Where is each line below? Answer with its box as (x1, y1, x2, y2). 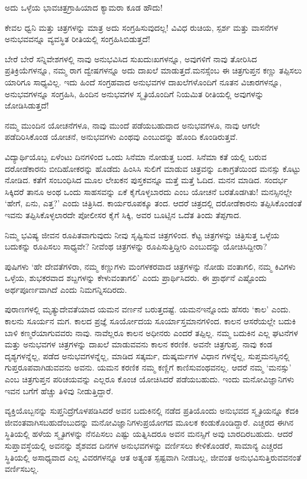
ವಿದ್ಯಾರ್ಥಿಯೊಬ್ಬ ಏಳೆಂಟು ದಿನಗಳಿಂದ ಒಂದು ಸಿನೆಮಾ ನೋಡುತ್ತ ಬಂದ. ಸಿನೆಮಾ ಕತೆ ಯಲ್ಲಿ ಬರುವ (5, 150, 267, 162)
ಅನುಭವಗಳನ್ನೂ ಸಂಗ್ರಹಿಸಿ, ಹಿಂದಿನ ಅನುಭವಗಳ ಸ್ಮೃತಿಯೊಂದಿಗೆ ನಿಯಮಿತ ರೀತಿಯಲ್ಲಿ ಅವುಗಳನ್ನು (5, 87, 264, 100)
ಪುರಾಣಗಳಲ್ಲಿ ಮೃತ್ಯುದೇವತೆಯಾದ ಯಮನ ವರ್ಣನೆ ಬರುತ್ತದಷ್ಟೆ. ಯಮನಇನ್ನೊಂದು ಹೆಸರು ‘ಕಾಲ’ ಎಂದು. (5, 303, 291, 315)
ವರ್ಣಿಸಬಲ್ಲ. (5, 462, 39, 475)
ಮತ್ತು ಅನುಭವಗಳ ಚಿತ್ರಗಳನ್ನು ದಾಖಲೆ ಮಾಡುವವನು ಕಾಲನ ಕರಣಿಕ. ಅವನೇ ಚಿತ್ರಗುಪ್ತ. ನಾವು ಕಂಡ (5, 338, 273, 350)
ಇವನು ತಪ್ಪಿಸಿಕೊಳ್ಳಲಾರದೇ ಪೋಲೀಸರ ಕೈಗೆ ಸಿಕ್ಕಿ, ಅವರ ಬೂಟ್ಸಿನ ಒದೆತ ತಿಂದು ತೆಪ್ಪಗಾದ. (5, 208, 241, 221)
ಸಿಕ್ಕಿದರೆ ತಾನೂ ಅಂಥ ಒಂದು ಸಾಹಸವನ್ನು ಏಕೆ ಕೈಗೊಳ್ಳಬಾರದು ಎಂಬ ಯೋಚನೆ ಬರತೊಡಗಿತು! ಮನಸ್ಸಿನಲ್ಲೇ (5, 185, 292, 197)
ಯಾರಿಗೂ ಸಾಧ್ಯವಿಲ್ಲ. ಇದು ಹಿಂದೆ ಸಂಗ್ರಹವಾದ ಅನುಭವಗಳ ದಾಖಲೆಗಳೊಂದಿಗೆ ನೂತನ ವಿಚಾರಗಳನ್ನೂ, (5, 75, 282, 88)
